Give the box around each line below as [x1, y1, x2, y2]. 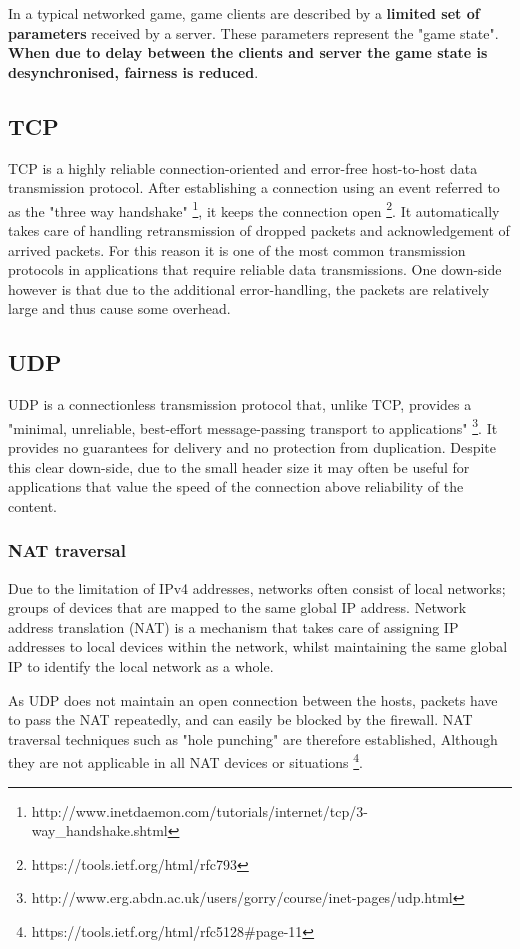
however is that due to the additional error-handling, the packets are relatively [8, 278, 490, 299]
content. [8, 495, 57, 516]
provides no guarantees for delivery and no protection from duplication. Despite [8, 437, 496, 458]
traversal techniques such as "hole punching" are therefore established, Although [8, 728, 498, 749]
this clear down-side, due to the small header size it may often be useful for [8, 456, 470, 477]
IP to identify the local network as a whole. [8, 656, 274, 676]
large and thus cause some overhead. [8, 298, 231, 319]
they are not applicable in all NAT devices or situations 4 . [8, 749, 364, 773]
